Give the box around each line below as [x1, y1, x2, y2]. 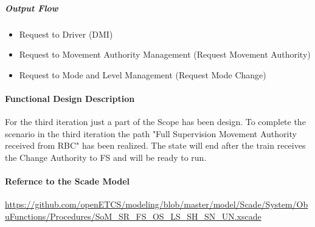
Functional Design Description [5, 92, 135, 104]
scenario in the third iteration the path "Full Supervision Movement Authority [5, 127, 297, 140]
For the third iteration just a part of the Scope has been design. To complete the [5, 115, 306, 128]
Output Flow [5, 1, 58, 14]
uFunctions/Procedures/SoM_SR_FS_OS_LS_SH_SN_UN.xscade [5, 209, 261, 222]
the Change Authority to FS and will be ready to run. [5, 151, 207, 163]
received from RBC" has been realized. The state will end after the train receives [5, 139, 306, 152]
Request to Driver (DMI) [19, 27, 113, 40]
